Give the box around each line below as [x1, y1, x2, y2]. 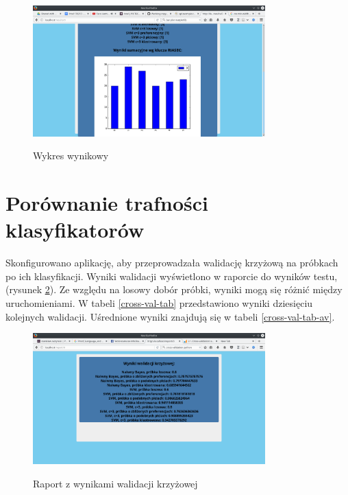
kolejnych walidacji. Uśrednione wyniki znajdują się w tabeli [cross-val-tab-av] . [5, 309, 335, 323]
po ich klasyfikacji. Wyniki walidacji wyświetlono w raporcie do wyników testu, [5, 268, 338, 283]
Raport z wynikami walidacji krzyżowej [33, 476, 198, 490]
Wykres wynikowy [33, 148, 109, 163]
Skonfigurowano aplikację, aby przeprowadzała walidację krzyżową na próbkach [5, 255, 338, 270]
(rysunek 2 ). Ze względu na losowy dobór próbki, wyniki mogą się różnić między [5, 282, 343, 297]
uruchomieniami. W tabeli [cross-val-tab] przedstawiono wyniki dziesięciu [5, 296, 313, 310]
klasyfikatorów [5, 216, 145, 244]
